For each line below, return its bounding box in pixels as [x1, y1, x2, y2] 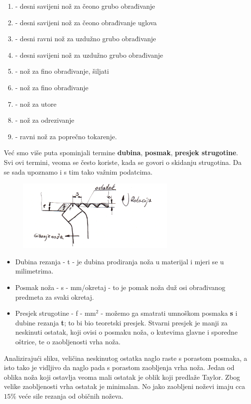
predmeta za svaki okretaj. [15, 291, 94, 302]
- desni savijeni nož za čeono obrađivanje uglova [15, 17, 157, 27]
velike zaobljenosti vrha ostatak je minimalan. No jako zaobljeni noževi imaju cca [4, 381, 245, 391]
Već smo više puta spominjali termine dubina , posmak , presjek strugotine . [4, 147, 238, 158]
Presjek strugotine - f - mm [15, 308, 96, 318]
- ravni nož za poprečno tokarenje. [15, 131, 117, 141]
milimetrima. [15, 266, 54, 276]
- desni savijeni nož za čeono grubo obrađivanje [15, 1, 155, 11]
